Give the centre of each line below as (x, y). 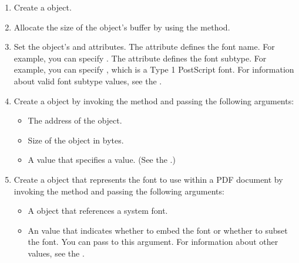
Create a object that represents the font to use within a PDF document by (148, 179)
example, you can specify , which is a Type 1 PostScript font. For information (154, 69)
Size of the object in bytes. (76, 140)
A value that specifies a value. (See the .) (102, 160)
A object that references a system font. (98, 211)
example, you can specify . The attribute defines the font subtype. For (140, 58)
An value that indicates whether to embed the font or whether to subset (158, 230)
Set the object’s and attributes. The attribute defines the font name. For (144, 47)
